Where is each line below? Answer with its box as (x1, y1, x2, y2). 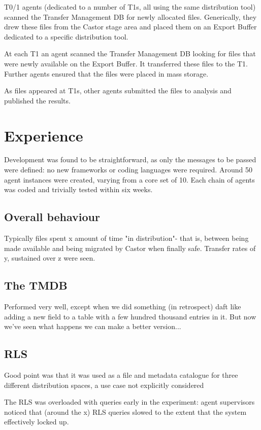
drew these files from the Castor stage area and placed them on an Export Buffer (4, 21, 257, 32)
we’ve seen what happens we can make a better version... (4, 321, 181, 332)
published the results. (4, 95, 71, 105)
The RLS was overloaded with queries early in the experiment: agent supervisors (4, 397, 255, 407)
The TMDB (4, 277, 68, 293)
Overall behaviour (4, 209, 100, 225)
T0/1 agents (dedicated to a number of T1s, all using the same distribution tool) (4, 2, 256, 12)
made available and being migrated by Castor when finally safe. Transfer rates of (4, 242, 256, 253)
